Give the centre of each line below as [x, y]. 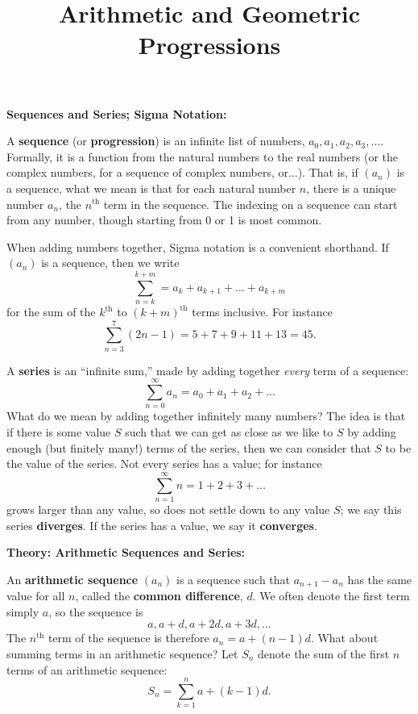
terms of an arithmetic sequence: [87, 669]
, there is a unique [351, 188]
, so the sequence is [96, 611]
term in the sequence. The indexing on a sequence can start [250, 204]
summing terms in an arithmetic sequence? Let [122, 653]
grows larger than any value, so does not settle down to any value [168, 509]
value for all [36, 596]
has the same [380, 579]
